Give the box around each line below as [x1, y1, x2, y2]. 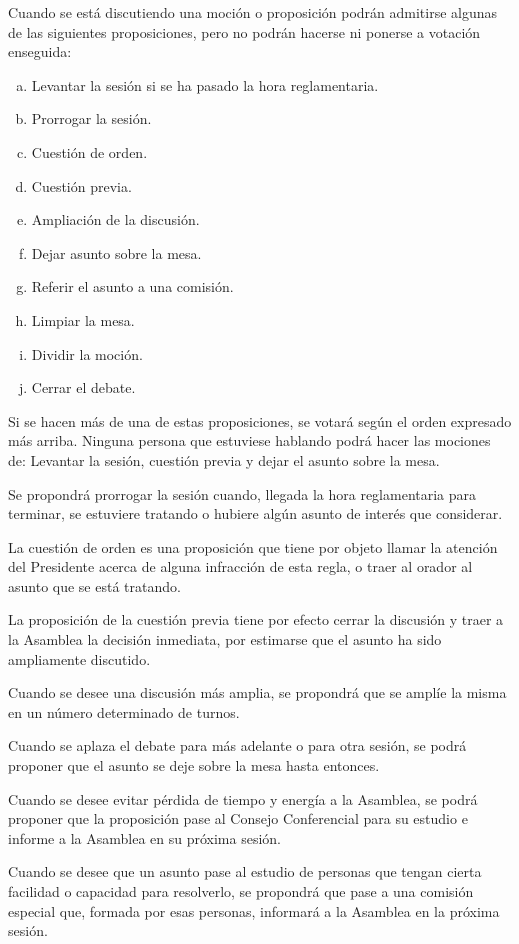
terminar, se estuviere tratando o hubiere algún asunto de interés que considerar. [8, 503, 503, 524]
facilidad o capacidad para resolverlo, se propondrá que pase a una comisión [8, 881, 474, 901]
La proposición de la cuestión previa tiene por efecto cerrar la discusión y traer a [8, 609, 504, 630]
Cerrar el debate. [31, 377, 136, 398]
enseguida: [8, 41, 72, 62]
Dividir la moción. [31, 343, 143, 364]
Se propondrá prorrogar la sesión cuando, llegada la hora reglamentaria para [8, 483, 477, 504]
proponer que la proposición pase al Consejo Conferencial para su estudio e [8, 808, 468, 829]
